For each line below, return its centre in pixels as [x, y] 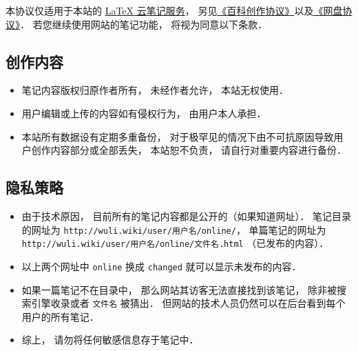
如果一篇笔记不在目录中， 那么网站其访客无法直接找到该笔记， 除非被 [179, 289]
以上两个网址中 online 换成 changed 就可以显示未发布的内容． [161, 266]
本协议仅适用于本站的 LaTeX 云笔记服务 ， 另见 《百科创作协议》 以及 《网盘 [174, 10]
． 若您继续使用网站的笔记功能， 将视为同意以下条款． [144, 24]
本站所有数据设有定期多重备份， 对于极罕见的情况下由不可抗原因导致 [178, 136]
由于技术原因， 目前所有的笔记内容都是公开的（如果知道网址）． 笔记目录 [187, 215]
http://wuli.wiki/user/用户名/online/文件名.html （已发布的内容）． [175, 243]
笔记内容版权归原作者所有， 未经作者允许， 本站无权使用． [155, 90]
